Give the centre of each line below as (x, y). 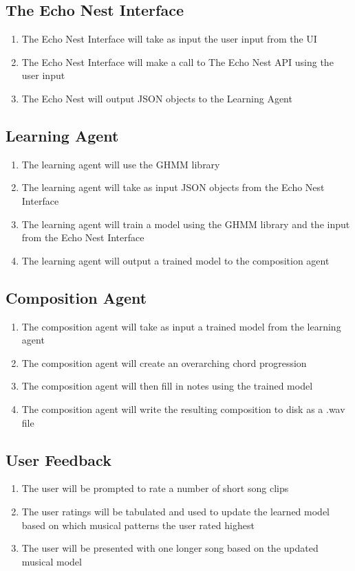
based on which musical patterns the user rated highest (138, 525)
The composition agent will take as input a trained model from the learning (181, 326)
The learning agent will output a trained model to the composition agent (175, 260)
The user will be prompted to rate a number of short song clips (155, 488)
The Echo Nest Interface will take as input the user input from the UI (169, 39)
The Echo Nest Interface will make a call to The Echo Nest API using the (177, 61)
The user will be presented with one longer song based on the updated (170, 548)
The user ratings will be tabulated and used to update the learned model (175, 511)
